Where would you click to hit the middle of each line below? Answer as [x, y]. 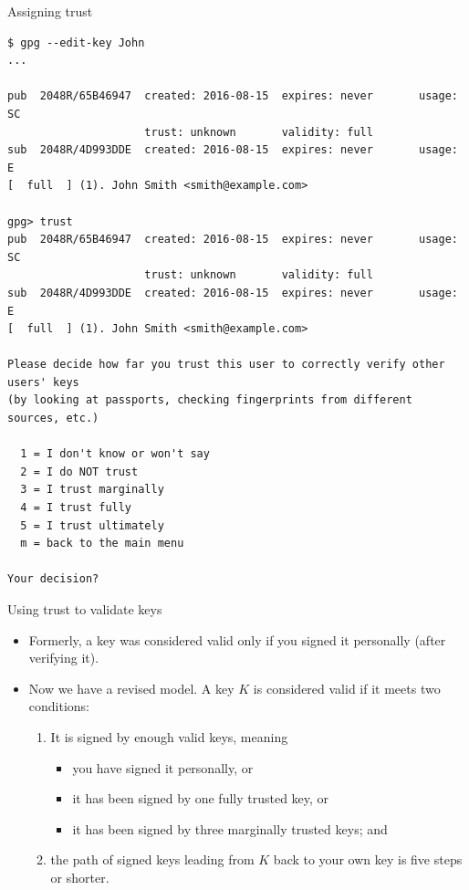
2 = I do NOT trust [79, 471]
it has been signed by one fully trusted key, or [201, 798]
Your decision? [53, 579]
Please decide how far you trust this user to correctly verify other [226, 365]
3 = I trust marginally [92, 490]
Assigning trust [50, 11]
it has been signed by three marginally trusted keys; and [230, 828]
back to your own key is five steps [368, 859]
